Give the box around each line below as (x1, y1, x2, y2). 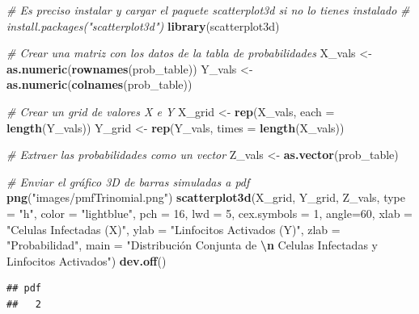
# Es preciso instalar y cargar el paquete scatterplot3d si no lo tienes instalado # (6, 2, 410, 18)
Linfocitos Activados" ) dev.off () (6, 252, 167, 269)
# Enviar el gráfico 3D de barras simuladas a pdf (6, 173, 250, 190)
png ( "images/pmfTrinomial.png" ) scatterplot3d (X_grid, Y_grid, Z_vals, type (6, 189, 405, 206)
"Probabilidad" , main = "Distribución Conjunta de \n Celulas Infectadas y (6, 237, 378, 253)
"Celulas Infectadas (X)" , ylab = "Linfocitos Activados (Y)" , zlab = (6, 220, 341, 237)
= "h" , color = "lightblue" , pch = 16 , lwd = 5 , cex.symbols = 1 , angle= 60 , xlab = (6, 204, 413, 221)
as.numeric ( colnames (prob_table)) (6, 76, 193, 93)
